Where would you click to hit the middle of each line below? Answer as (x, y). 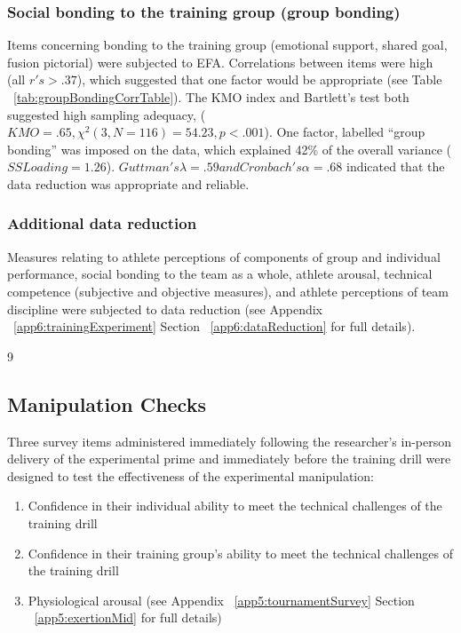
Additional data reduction (102, 223)
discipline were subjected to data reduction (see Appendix (165, 309)
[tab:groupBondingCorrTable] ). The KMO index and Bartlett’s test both (211, 97)
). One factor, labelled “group (345, 132)
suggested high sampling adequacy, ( (107, 114)
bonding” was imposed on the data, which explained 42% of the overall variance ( (229, 149)
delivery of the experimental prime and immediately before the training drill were (229, 459)
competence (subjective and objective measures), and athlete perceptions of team (228, 291)
